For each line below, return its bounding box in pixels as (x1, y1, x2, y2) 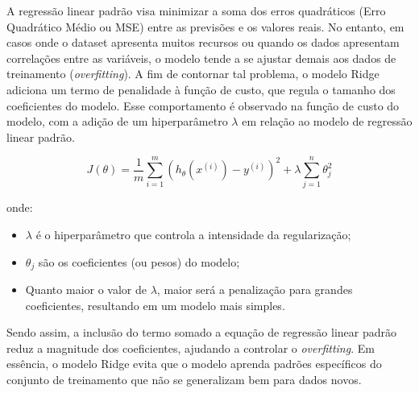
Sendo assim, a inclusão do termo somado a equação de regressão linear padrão (6, 324, 397, 341)
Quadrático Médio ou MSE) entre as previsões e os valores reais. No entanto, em (6, 18, 404, 35)
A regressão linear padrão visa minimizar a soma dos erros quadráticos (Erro (6, 2, 386, 19)
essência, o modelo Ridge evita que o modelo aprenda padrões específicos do (6, 355, 382, 372)
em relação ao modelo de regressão (242, 113, 413, 130)
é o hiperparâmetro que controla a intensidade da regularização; (35, 226, 351, 243)
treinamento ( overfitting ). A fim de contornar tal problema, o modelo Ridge (6, 65, 380, 82)
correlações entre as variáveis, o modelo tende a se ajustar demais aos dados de (6, 49, 396, 66)
